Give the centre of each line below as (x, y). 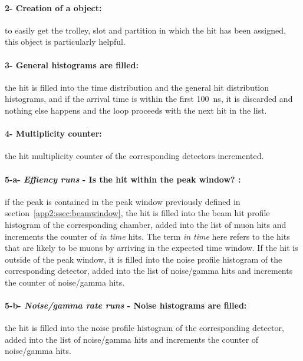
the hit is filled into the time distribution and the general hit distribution (137, 87)
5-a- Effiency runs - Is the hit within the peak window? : (123, 179)
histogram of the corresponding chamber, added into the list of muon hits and (146, 224)
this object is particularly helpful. (65, 42)
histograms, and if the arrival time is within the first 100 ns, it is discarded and (149, 99)
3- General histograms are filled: (72, 64)
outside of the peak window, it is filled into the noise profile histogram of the (144, 259)
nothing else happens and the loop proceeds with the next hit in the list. (136, 110)
